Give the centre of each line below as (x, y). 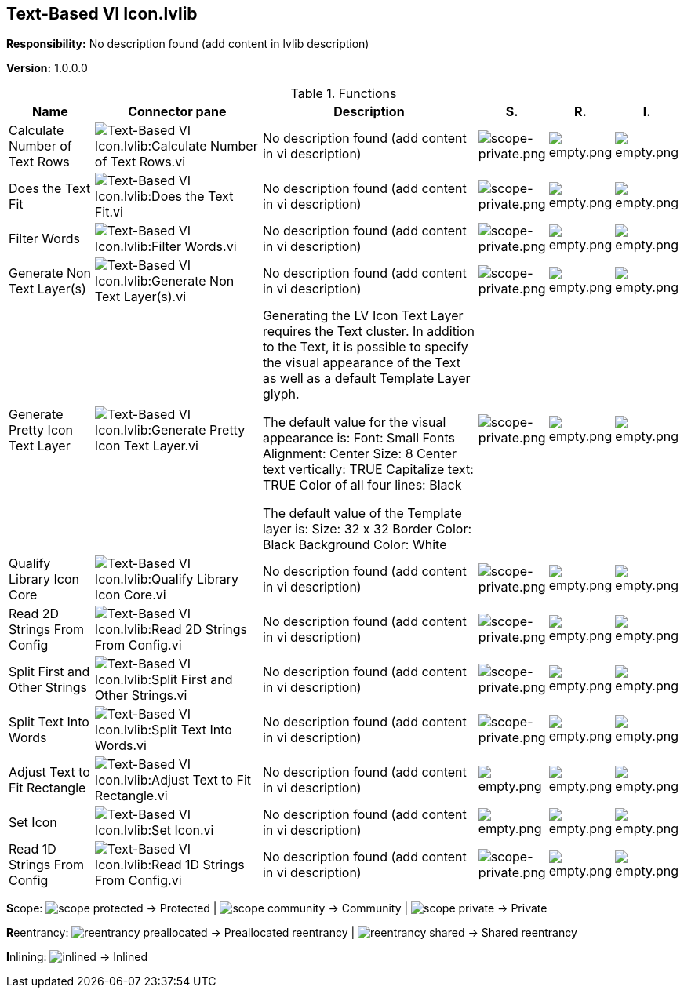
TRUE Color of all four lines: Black (362, 485)
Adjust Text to (49, 772)
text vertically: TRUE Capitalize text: (368, 470)
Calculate (36, 131)
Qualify (30, 564)
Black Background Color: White (355, 545)
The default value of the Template (362, 513)
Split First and (49, 672)
